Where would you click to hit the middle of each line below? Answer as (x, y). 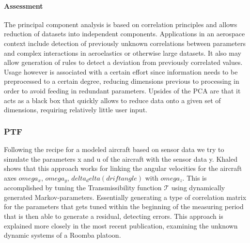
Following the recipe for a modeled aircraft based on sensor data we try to (114, 149)
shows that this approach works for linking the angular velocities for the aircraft (123, 168)
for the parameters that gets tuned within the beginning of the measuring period (124, 206)
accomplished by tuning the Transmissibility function (83, 188)
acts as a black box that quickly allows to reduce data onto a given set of (112, 100)
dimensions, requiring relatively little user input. (76, 110)
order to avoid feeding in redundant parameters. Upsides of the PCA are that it (122, 90)
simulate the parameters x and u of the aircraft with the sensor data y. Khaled (121, 159)
